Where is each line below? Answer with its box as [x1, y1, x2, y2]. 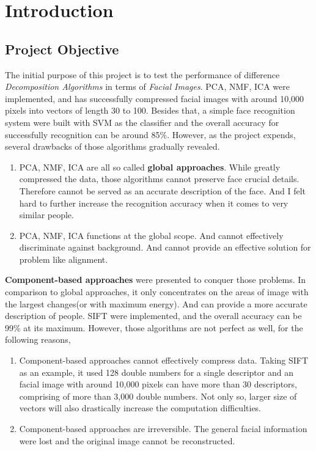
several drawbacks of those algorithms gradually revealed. [5, 140, 220, 153]
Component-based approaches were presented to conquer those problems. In [5, 273, 306, 286]
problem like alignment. [19, 252, 108, 265]
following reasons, [5, 333, 71, 346]
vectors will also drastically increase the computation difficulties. [19, 402, 262, 414]
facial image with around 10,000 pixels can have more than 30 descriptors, [19, 378, 298, 391]
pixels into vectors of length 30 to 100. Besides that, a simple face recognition [5, 104, 295, 117]
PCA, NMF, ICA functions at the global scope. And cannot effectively [19, 229, 284, 241]
